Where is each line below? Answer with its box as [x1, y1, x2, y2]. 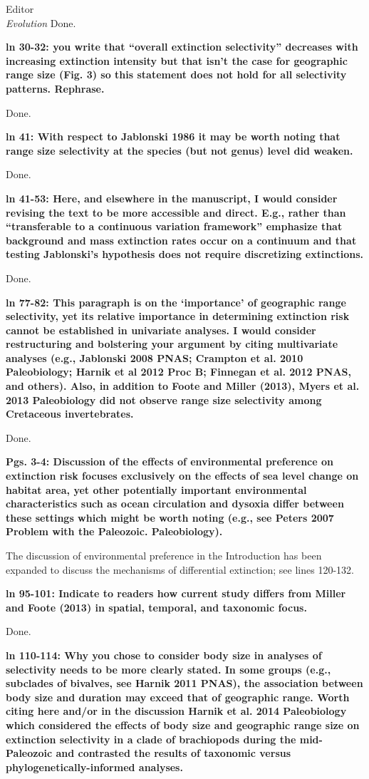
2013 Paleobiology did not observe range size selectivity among [6, 392, 322, 407]
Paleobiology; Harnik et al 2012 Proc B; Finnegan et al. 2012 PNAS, [6, 364, 352, 379]
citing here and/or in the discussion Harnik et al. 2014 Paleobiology [6, 703, 347, 718]
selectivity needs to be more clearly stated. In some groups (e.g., [6, 661, 331, 676]
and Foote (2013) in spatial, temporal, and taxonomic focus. [6, 599, 307, 614]
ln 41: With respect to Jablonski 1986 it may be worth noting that [6, 129, 341, 144]
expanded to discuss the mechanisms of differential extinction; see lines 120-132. [6, 562, 354, 577]
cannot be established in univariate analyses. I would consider [6, 322, 316, 337]
